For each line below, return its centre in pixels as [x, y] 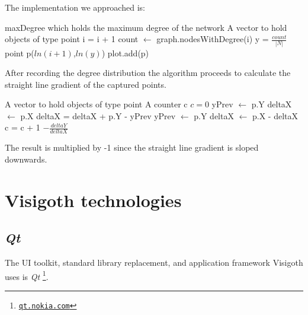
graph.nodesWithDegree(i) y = [213, 39]
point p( [20, 52]
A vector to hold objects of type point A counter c [96, 104]
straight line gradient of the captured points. [86, 84]
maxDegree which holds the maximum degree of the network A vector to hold [146, 27]
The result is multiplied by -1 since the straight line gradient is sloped [132, 147]
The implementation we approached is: [75, 7]
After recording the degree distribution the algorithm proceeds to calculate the [148, 73]
